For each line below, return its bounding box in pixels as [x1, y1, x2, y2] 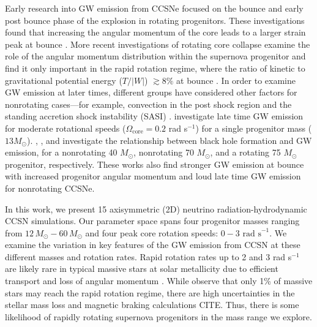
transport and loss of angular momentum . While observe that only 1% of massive [5, 274, 313, 287]
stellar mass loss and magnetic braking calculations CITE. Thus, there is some [5, 298, 299, 311]
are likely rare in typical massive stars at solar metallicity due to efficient [5, 262, 278, 275]
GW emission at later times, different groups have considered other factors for [5, 86, 297, 99]
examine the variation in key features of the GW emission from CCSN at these [5, 238, 300, 251]
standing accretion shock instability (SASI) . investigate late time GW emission [5, 110, 304, 122]
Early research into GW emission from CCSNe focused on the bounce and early [5, 2, 304, 14]
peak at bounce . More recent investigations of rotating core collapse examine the [5, 37, 310, 50]
